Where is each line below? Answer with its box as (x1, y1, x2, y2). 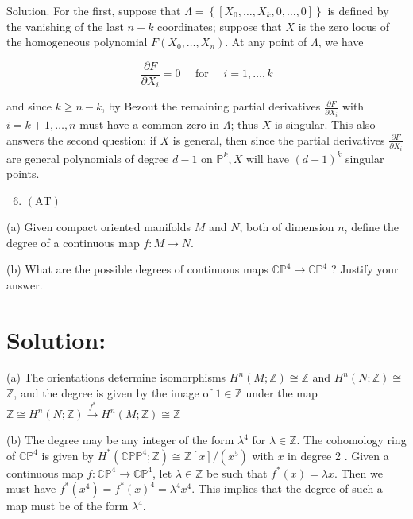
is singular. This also (275, 116, 376, 133)
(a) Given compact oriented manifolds (6, 218, 191, 234)
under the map (245, 385, 318, 401)
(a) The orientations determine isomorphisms (6, 369, 226, 385)
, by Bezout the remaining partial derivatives (102, 98, 321, 114)
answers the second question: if (6, 131, 156, 148)
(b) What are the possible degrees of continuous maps (6, 261, 268, 277)
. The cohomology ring (296, 432, 407, 448)
